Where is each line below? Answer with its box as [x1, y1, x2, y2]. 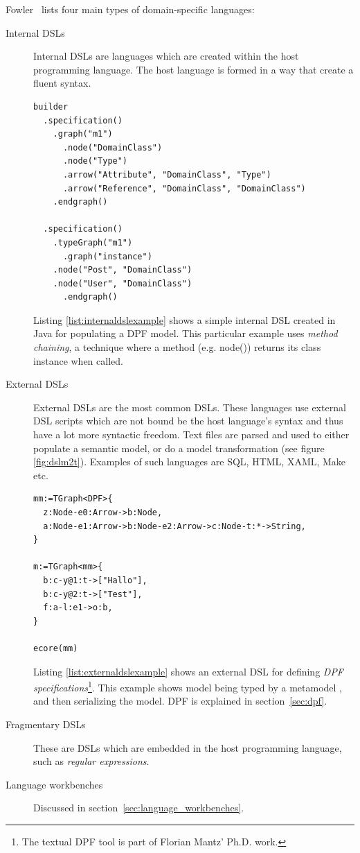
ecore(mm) [33, 643, 78, 653]
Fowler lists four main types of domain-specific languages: [6, 2, 255, 16]
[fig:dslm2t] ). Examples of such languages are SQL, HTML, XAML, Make [33, 454, 346, 469]
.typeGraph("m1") [53, 237, 133, 248]
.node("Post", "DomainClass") [53, 265, 192, 275]
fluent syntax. [33, 76, 91, 90]
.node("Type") [62, 156, 128, 166]
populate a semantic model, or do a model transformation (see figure [33, 440, 325, 455]
